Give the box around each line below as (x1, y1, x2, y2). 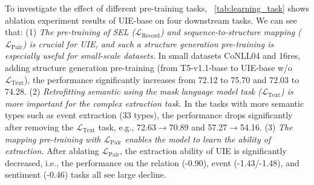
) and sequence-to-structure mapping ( (160, 25, 301, 38)
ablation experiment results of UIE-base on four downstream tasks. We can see (5, 13, 297, 26)
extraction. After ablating (5, 144, 99, 157)
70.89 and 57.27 (169, 120, 227, 133)
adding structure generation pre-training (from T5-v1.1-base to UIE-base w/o (5, 61, 293, 73)
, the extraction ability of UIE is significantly (120, 144, 287, 157)
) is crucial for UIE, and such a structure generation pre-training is (22, 37, 274, 50)
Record (142, 32, 160, 39)
